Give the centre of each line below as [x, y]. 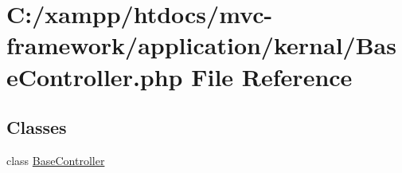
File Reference [272, 76]
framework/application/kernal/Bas [201, 45]
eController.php [95, 76]
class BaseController [56, 160]
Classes [37, 127]
